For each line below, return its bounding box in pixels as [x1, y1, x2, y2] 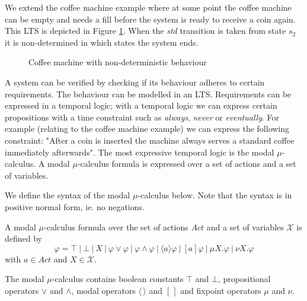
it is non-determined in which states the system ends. [5, 36, 199, 48]
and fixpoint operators [180, 284, 261, 296]
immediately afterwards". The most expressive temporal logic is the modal [5, 145, 274, 158]
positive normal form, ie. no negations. [5, 200, 145, 213]
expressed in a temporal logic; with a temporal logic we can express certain [5, 99, 277, 112]
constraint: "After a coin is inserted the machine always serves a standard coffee [5, 134, 295, 146]
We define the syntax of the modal [5, 189, 130, 201]
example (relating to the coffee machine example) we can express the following [5, 122, 290, 135]
